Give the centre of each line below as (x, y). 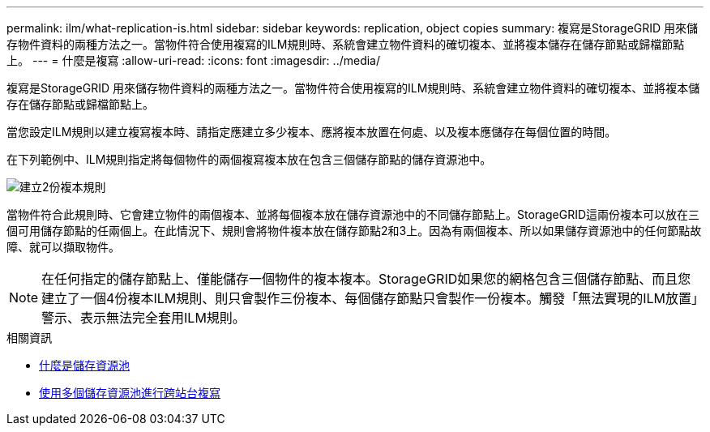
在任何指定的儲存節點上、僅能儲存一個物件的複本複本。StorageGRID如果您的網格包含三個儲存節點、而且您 (366, 279)
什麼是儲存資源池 (84, 365)
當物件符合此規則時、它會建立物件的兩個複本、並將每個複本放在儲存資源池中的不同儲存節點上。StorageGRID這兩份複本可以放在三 (353, 214)
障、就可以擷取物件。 (63, 247)
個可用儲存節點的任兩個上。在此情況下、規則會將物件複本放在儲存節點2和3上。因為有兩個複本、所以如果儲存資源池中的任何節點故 (354, 231)
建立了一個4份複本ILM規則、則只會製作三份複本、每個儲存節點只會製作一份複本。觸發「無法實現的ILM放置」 (370, 298)
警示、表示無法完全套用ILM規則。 (143, 318)
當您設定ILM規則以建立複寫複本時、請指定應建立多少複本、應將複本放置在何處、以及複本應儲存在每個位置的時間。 (312, 132)
